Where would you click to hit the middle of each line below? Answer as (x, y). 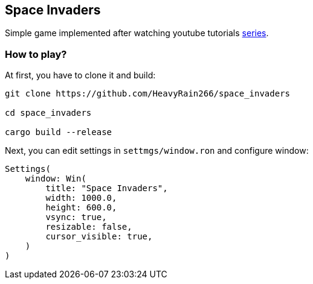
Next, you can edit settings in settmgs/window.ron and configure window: (157, 151)
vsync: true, (76, 217)
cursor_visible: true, (99, 237)
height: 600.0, (81, 208)
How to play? (36, 54)
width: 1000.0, (81, 198)
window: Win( (56, 179)
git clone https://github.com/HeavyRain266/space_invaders (148, 94)
